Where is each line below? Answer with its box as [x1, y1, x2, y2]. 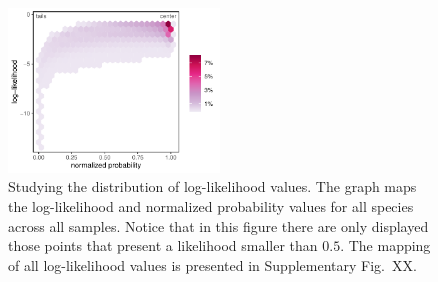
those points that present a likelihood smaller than [8, 235, 318, 256]
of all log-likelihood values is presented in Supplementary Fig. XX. [8, 254, 417, 275]
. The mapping [340, 235, 431, 256]
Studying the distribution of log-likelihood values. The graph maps [8, 176, 417, 197]
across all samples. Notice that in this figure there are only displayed [8, 215, 429, 236]
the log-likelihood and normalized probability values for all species [8, 196, 414, 217]
